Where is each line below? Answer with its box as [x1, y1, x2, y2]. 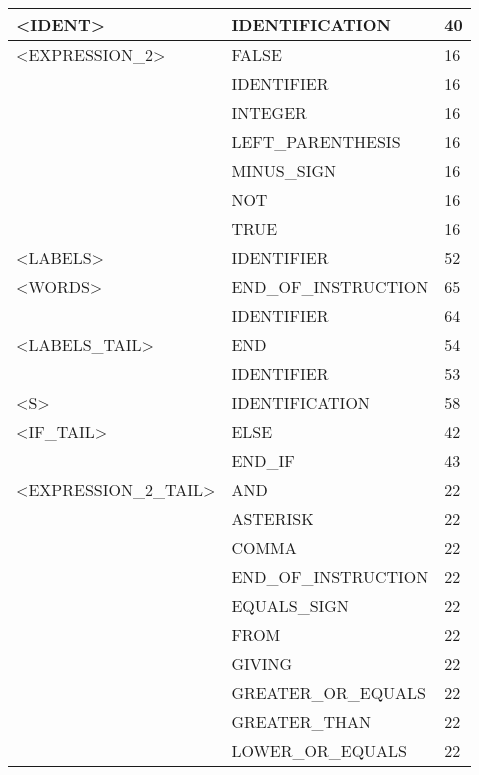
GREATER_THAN [231, 710, 372, 733]
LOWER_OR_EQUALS [231, 739, 407, 762]
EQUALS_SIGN [231, 594, 349, 617]
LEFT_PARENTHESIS [231, 130, 401, 153]
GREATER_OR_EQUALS [231, 681, 426, 704]
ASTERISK [231, 507, 314, 530]
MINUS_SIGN [231, 159, 336, 182]
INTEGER [231, 101, 307, 124]
